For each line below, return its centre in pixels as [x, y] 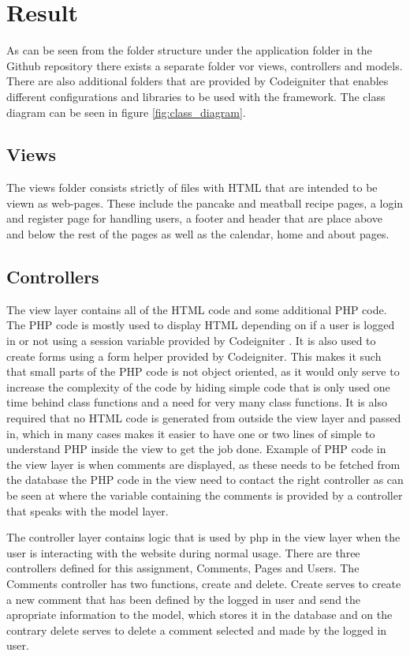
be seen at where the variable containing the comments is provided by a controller [205, 495]
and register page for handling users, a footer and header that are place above [194, 218]
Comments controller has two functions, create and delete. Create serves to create [204, 583]
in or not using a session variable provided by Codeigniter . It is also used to [191, 341]
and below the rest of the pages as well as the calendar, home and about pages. [198, 234]
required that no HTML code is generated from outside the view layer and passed [204, 418]
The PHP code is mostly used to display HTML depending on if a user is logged [201, 325]
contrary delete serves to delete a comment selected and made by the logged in [197, 630]
